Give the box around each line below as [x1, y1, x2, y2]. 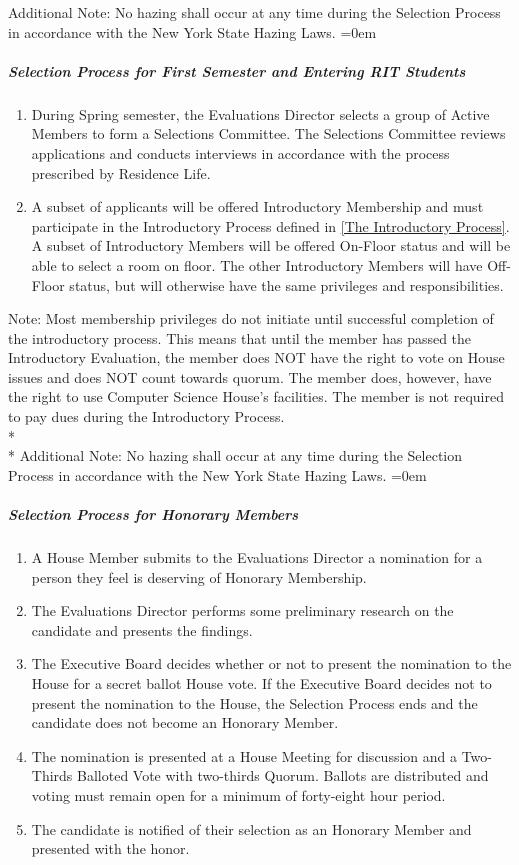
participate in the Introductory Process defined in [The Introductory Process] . [31, 215, 510, 236]
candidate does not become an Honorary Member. [31, 712, 339, 733]
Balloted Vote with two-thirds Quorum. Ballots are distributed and [77, 765, 489, 786]
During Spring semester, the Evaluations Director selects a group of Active [31, 103, 490, 124]
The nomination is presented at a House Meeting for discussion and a [31, 745, 457, 766]
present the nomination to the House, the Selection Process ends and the [31, 692, 478, 713]
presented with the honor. [31, 838, 190, 859]
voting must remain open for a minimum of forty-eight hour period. [31, 784, 446, 805]
